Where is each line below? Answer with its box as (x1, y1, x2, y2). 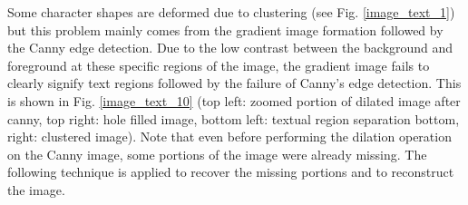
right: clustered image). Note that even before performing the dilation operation (7, 127, 452, 146)
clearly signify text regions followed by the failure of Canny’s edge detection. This (7, 73, 462, 93)
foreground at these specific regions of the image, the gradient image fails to (7, 55, 430, 74)
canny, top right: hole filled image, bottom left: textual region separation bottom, (7, 109, 460, 128)
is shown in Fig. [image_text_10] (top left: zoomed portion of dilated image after (7, 91, 461, 110)
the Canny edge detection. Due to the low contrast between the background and (7, 38, 453, 57)
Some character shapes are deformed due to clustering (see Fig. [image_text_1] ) (7, 3, 455, 21)
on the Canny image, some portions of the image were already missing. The (7, 144, 427, 163)
